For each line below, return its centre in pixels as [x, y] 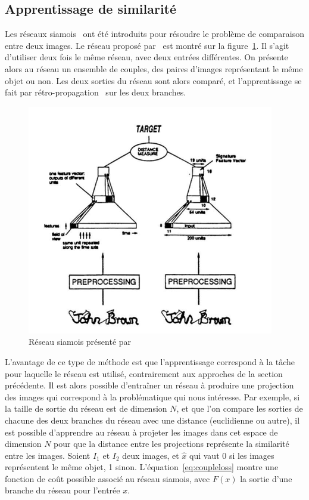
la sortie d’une [266, 478]
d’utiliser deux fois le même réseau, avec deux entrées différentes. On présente [146, 57]
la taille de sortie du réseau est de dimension [86, 408]
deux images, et [151, 455]
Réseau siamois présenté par [80, 342]
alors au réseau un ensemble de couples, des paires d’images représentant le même [154, 68]
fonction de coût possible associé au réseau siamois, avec [107, 478]
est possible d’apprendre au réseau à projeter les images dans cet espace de [141, 432]
